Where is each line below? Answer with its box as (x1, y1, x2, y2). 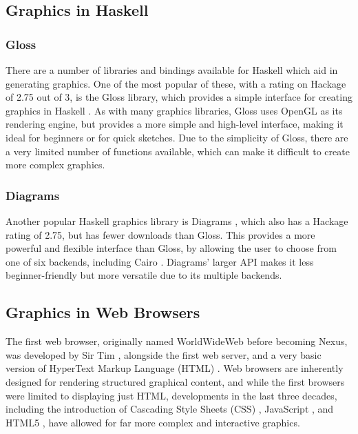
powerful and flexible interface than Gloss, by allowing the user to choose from (6, 241, 337, 255)
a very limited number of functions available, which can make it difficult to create (6, 144, 350, 158)
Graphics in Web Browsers (6, 302, 200, 323)
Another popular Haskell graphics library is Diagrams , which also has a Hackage (6, 213, 348, 228)
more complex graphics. (6, 157, 105, 172)
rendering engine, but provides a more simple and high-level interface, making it (6, 117, 344, 131)
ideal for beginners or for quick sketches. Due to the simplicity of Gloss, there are (6, 130, 348, 144)
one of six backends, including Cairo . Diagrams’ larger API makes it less (6, 254, 314, 268)
